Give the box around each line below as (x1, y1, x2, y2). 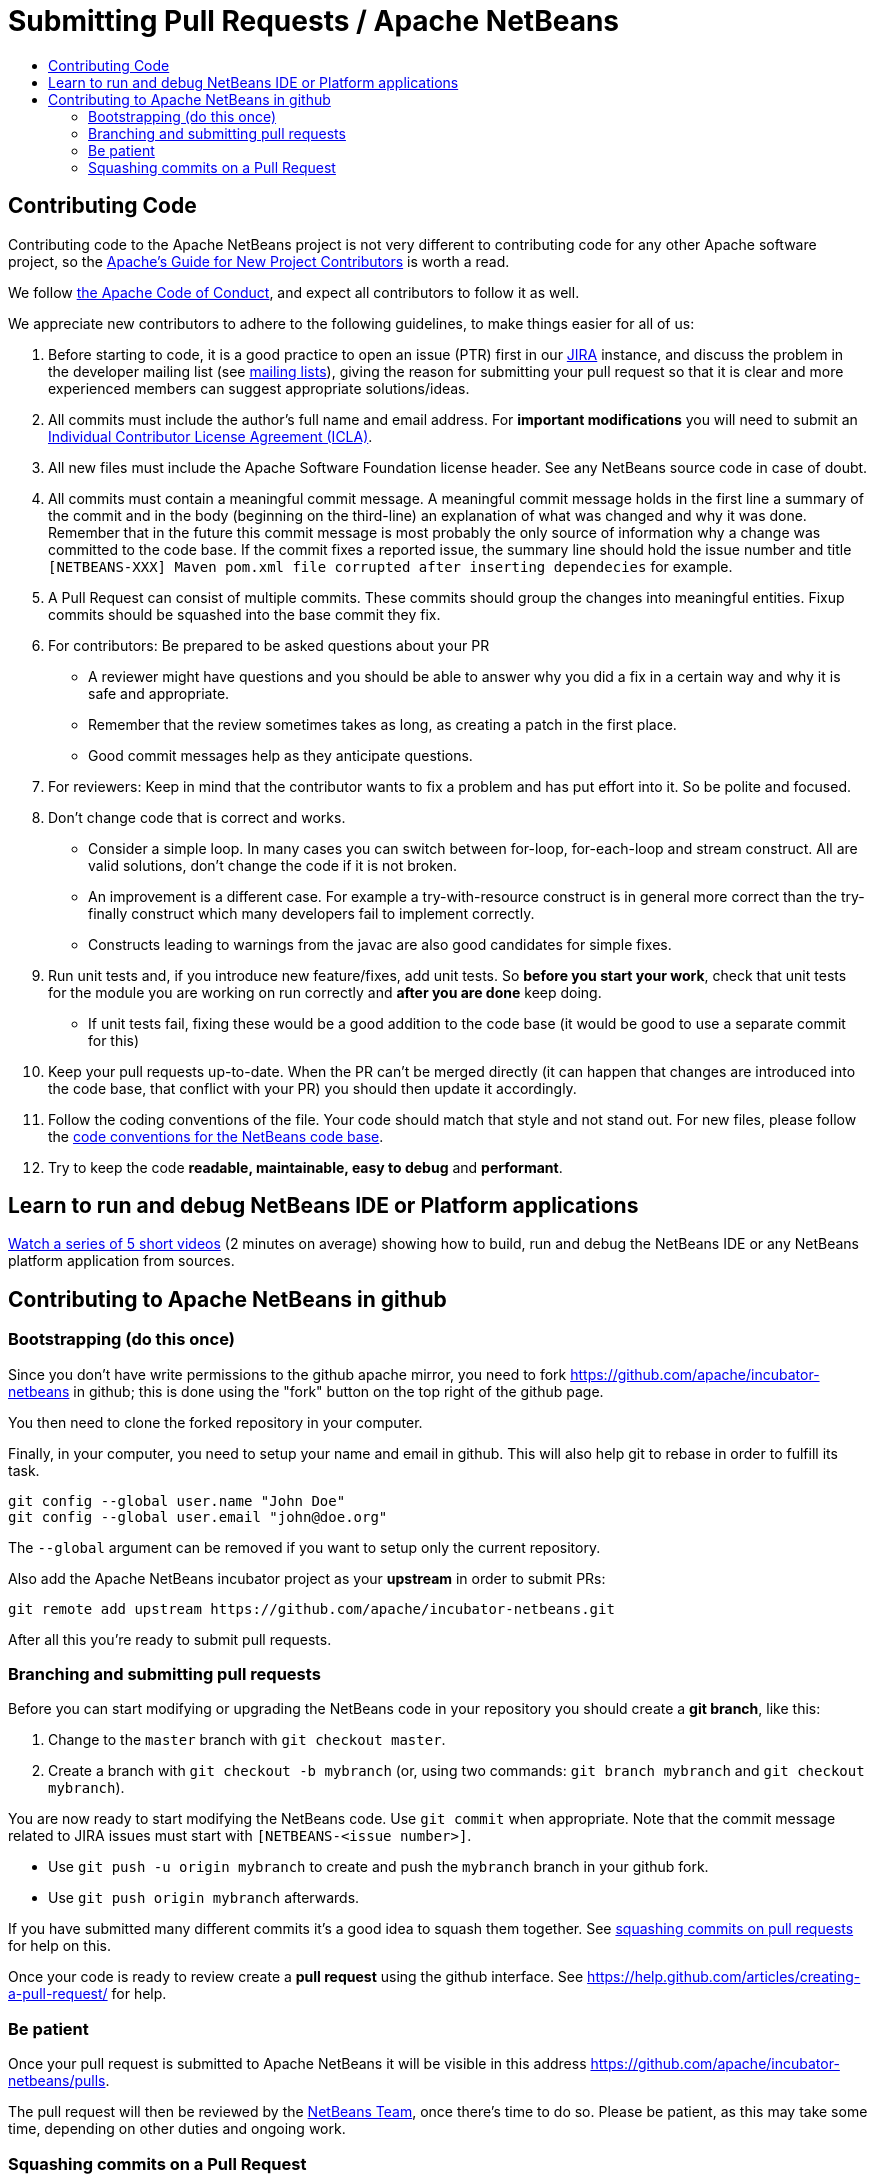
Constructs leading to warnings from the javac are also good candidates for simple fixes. (88, 935, 672, 953)
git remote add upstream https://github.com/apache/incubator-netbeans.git (8, 1600, 615, 1617)
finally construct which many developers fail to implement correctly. (88, 904, 535, 922)
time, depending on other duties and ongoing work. (8, 2120, 346, 2138)
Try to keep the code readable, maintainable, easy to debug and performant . (48, 1158, 563, 1176)
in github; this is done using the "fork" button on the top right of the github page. (73, 1382, 604, 1400)
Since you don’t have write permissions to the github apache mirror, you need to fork (8, 1365, 567, 1383)
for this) (88, 1031, 140, 1049)
